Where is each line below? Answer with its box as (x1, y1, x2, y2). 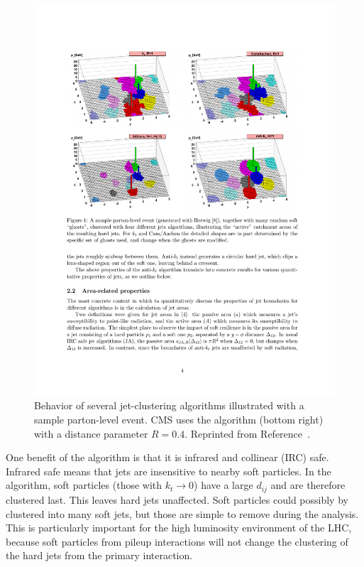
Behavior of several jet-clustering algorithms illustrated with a (34, 398, 304, 413)
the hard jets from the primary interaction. (6, 548, 193, 563)
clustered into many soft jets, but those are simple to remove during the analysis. (6, 506, 359, 521)
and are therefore (270, 477, 346, 492)
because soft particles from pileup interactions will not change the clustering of (6, 534, 348, 549)
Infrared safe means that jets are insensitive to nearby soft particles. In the (6, 463, 331, 478)
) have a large (194, 477, 253, 492)
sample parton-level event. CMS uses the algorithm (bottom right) (34, 412, 324, 427)
